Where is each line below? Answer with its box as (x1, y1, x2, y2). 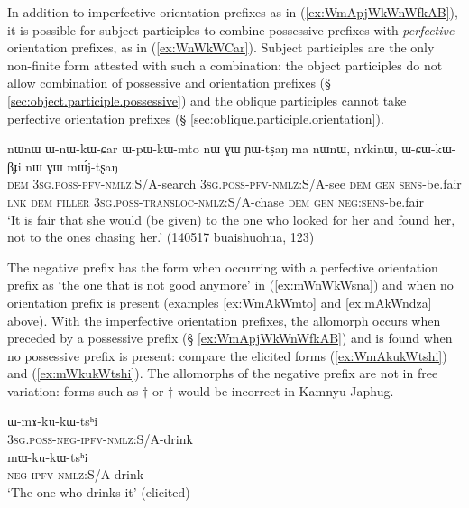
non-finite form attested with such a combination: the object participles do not (7, 55, 443, 74)
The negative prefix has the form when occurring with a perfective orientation (7, 257, 438, 276)
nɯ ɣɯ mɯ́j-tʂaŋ (25, 156, 118, 175)
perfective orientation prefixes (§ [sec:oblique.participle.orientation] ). (7, 108, 384, 127)
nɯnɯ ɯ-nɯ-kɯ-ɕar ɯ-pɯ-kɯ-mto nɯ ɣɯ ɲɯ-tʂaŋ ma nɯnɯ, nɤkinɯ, (7, 139, 398, 158)
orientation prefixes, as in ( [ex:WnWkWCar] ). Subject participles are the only (7, 38, 435, 57)
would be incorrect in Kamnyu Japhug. (177, 381, 394, 400)
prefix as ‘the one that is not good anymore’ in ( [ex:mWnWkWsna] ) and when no (7, 275, 454, 294)
